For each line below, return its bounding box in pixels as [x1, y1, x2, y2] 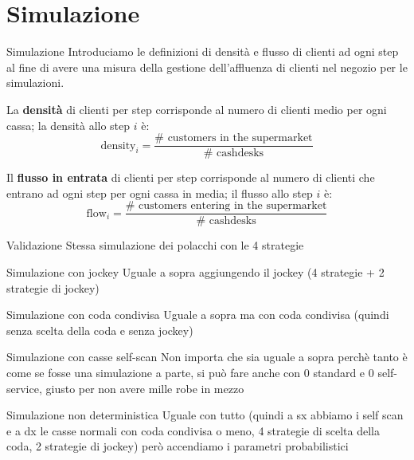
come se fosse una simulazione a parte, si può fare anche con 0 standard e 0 [6, 364, 374, 380]
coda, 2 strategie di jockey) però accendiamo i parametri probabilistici [6, 438, 349, 454]
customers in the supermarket [167, 132, 313, 144]
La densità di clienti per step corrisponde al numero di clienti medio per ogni [6, 100, 387, 117]
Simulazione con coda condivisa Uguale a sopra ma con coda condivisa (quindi [6, 306, 389, 323]
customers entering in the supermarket [139, 200, 327, 212]
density [100, 140, 136, 151]
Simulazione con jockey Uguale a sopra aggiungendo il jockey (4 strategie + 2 [6, 264, 385, 280]
